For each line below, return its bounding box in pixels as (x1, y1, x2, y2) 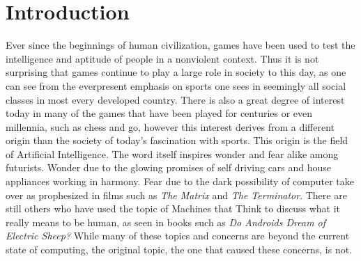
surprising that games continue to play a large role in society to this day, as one (6, 65, 346, 79)
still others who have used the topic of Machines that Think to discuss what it (6, 201, 341, 216)
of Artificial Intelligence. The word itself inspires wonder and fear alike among (6, 146, 339, 161)
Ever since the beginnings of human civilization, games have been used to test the (6, 38, 355, 52)
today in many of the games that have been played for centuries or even (6, 106, 313, 120)
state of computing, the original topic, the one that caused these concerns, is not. (6, 242, 353, 257)
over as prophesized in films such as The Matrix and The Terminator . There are (6, 187, 347, 202)
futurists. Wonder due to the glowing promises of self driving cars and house (6, 160, 332, 175)
